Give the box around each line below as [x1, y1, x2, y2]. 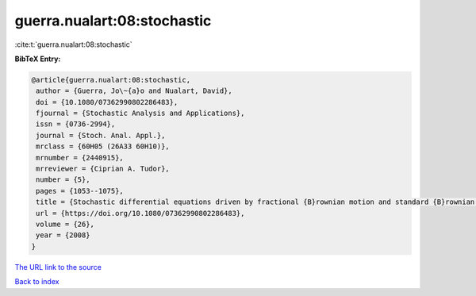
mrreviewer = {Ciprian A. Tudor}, [36, 164, 170, 174]
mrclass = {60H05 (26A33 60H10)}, [36, 142, 170, 151]
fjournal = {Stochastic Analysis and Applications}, [36, 109, 245, 118]
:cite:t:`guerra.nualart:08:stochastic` [14, 40, 132, 49]
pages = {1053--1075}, [36, 186, 125, 195]
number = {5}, [36, 175, 90, 184]
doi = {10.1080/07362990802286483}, [36, 98, 178, 106]
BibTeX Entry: [14, 54, 61, 63]
